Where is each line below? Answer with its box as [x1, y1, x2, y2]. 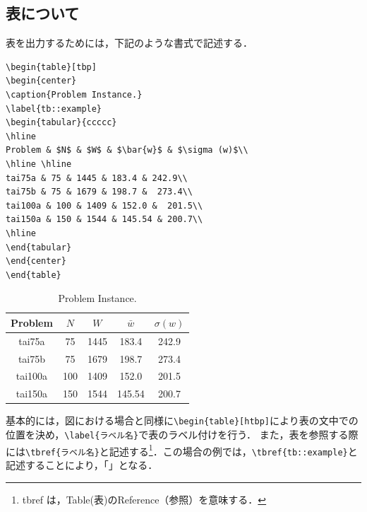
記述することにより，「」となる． [6, 457, 158, 472]
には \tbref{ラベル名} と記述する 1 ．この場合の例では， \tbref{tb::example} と [6, 441, 358, 458]
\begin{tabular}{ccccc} [6, 117, 117, 128]
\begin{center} [6, 76, 77, 86]
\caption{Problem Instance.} [6, 89, 143, 100]
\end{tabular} [6, 242, 72, 252]
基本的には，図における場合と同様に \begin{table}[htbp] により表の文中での [6, 413, 359, 428]
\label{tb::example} [6, 103, 102, 114]
